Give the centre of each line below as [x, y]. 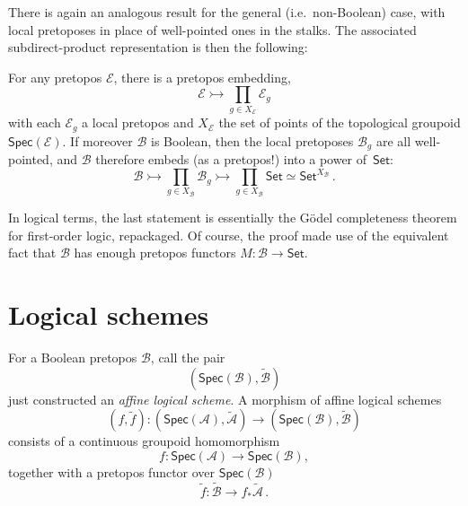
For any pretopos [55, 77]
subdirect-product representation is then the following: [158, 47]
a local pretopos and [138, 122]
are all [393, 140]
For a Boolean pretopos [73, 357]
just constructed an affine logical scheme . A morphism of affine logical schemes [225, 399]
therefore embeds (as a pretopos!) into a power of [231, 159]
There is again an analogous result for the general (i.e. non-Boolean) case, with [227, 12]
